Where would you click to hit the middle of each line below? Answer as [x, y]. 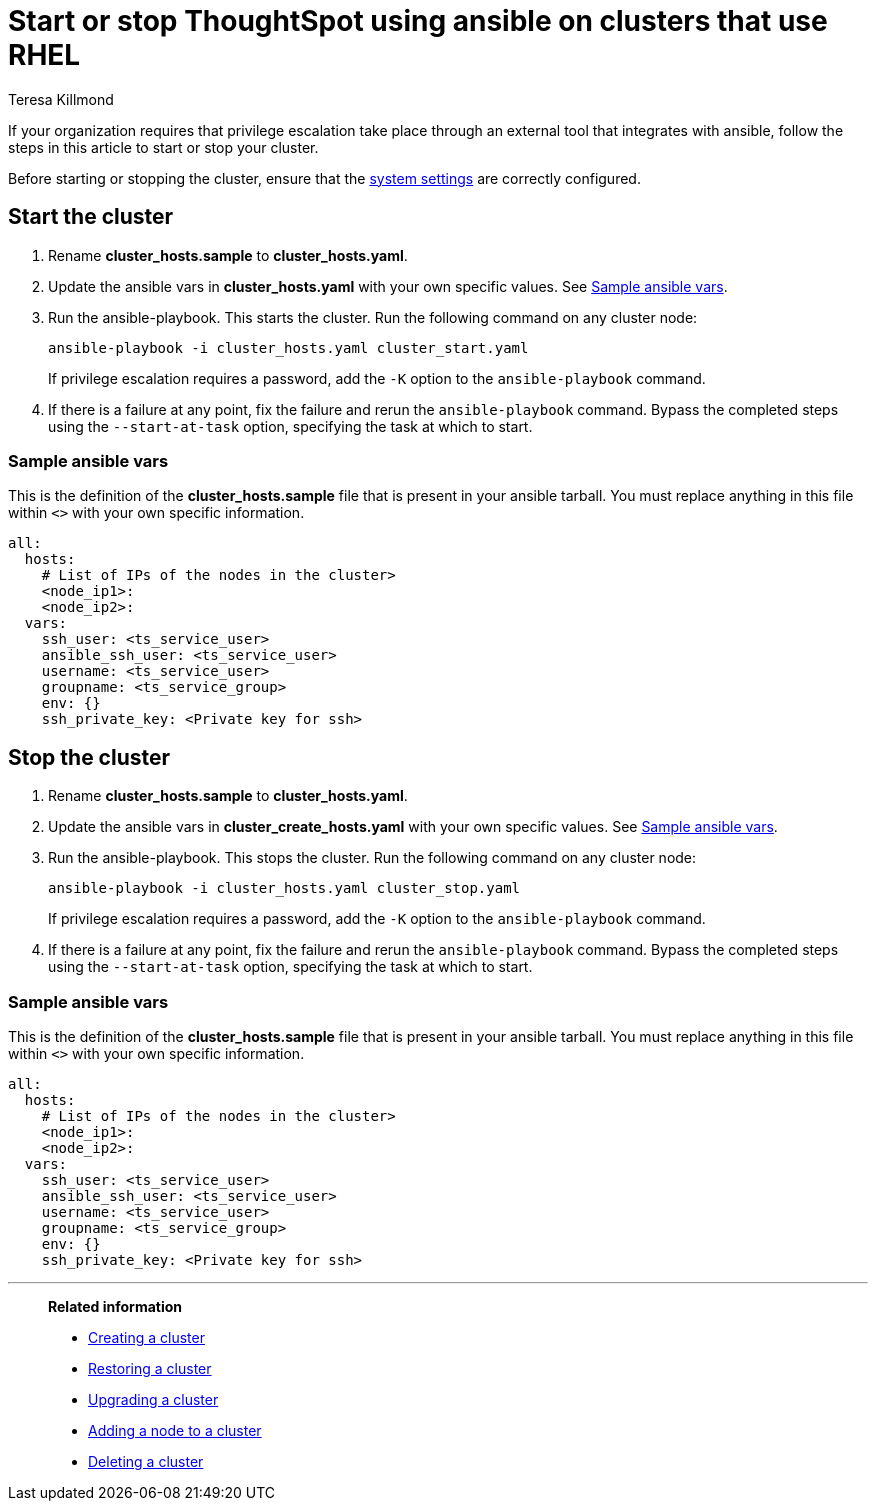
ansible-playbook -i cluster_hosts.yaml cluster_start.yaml [288, 347]
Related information [115, 1306]
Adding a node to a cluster [175, 1430]
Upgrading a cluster [153, 1399]
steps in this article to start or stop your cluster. [163, 147]
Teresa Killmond [61, 99]
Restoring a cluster [150, 1368]
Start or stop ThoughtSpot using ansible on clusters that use [418, 21]
